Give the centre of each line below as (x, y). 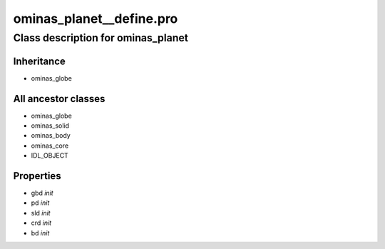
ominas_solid (50, 126)
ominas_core (50, 146)
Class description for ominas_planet (101, 38)
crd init (41, 223)
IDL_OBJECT (50, 156)
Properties (37, 176)
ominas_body (51, 136)
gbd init (42, 193)
